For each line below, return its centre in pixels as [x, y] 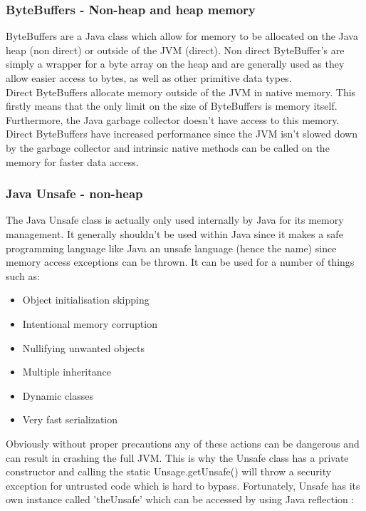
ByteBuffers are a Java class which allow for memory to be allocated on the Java [182, 36]
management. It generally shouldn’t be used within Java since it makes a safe [174, 233]
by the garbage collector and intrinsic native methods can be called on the [168, 147]
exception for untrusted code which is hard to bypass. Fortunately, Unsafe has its [183, 485]
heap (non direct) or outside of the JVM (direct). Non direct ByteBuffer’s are [175, 50]
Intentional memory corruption [90, 323]
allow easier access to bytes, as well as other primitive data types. [149, 78]
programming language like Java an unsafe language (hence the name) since [171, 248]
